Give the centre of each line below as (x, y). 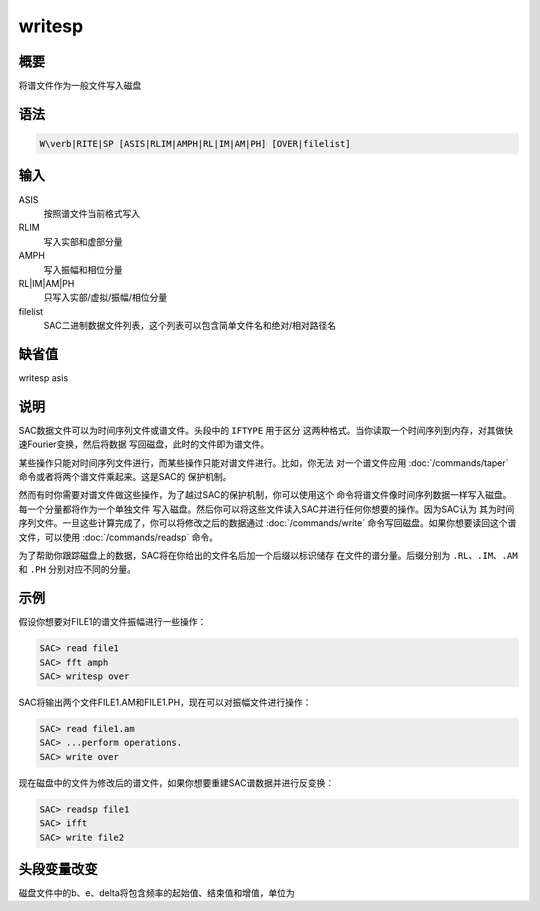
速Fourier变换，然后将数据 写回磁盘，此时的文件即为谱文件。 (144, 444)
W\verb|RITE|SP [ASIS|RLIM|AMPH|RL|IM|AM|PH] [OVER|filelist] (195, 144)
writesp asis (43, 377)
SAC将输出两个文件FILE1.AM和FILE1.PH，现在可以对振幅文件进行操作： (165, 702)
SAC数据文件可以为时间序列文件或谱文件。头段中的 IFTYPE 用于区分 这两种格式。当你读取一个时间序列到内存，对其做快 (266, 430)
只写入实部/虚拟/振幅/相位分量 (105, 297)
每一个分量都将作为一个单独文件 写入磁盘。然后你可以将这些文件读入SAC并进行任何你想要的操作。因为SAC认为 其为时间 (266, 509)
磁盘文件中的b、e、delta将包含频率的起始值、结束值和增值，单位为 (156, 893)
